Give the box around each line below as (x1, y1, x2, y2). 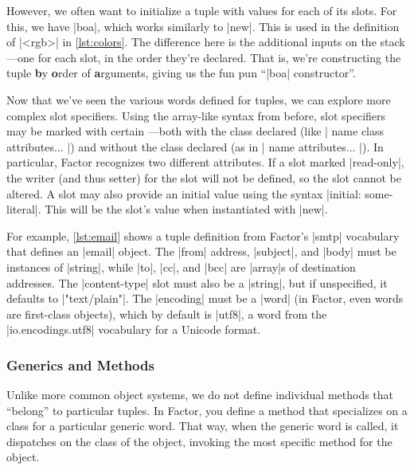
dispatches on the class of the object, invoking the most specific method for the (6, 433, 393, 449)
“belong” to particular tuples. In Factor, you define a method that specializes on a (6, 401, 408, 418)
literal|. (6, 201, 41, 217)
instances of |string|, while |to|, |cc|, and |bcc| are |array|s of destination (6, 258, 356, 275)
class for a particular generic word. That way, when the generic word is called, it (6, 417, 399, 434)
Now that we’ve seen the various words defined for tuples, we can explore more (6, 91, 391, 108)
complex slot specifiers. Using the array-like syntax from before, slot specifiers (6, 107, 386, 123)
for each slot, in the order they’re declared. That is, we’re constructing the (37, 49, 401, 65)
